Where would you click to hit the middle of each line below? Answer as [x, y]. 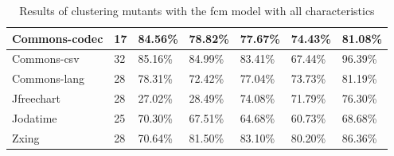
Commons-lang [49, 78]
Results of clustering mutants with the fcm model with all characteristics [197, 10]
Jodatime [35, 117]
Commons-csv [46, 58]
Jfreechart [36, 98]
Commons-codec [58, 38]
